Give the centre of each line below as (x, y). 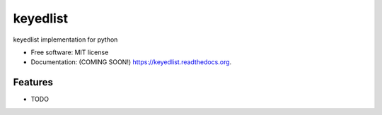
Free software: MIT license (70, 52)
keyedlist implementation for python (65, 40)
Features (33, 82)
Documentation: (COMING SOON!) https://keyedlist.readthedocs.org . (131, 62)
